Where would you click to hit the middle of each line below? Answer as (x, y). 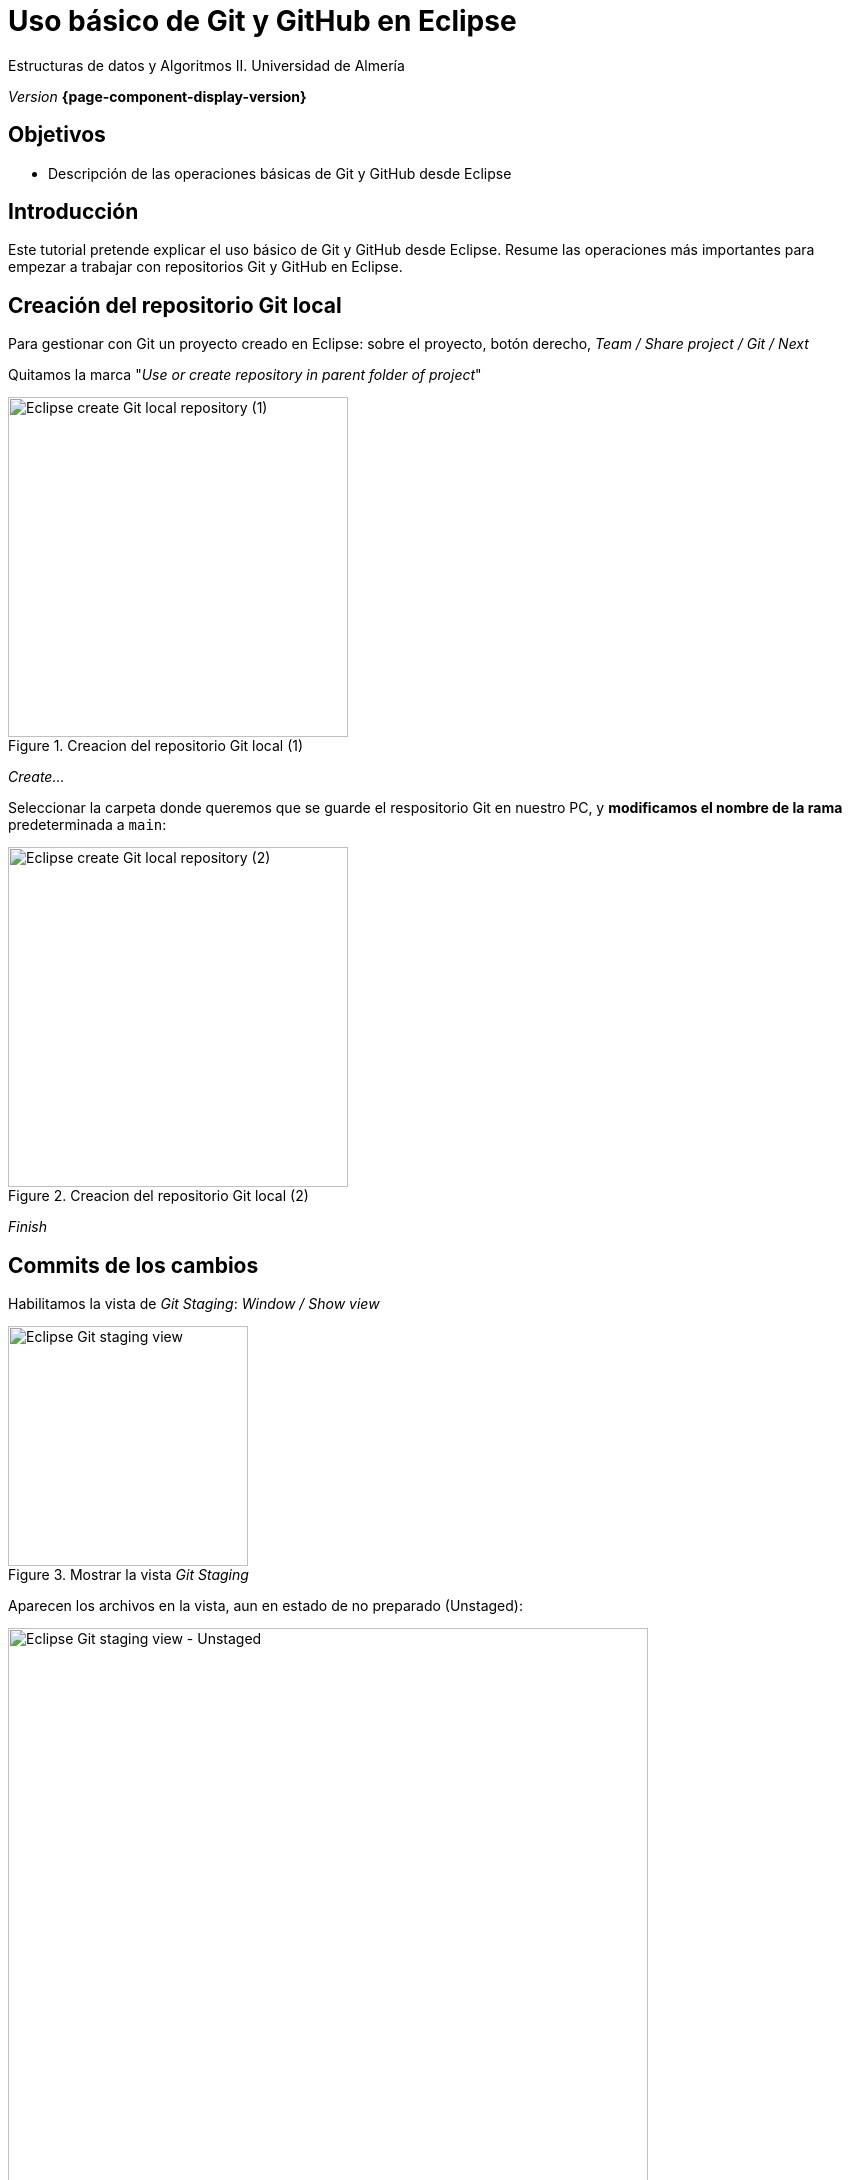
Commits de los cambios (133, 1265)
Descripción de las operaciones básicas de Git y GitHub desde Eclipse (280, 173)
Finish (27, 1227)
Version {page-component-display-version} (157, 96)
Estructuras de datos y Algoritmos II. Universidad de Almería (206, 65)
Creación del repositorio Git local (175, 305)
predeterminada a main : (87, 825)
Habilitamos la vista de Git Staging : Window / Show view (194, 1304)
